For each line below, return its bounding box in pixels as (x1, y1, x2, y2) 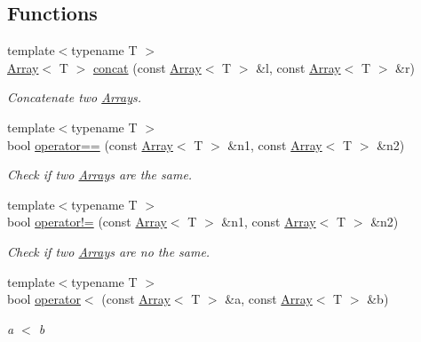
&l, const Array (256, 58, 341, 76)
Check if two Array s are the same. (7, 165, 193, 184)
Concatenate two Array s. (7, 88, 142, 107)
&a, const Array (225, 290, 313, 308)
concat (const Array (92, 58, 202, 76)
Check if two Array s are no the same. (7, 242, 210, 260)
